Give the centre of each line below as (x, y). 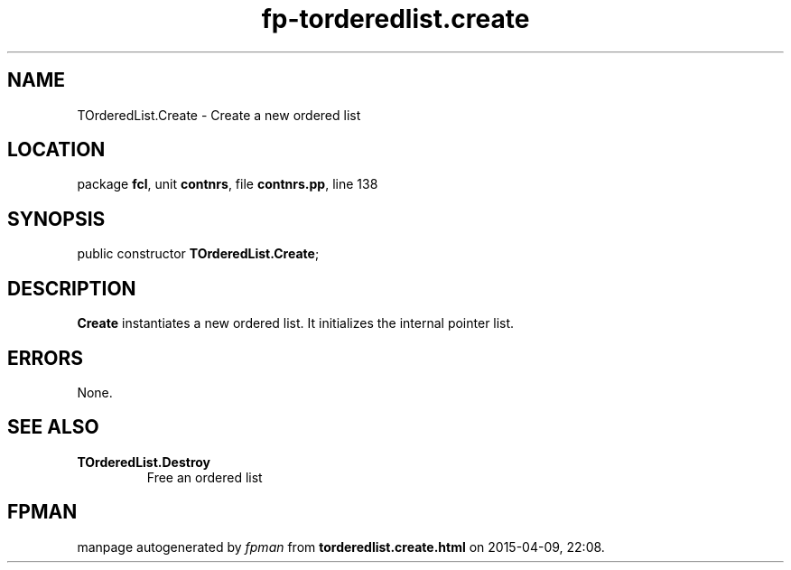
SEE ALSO (53, 427)
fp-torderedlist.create (395, 19)
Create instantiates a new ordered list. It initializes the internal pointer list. (296, 323)
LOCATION (56, 150)
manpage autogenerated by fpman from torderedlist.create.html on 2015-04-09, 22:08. (341, 547)
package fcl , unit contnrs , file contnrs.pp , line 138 (228, 184)
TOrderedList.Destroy (144, 462)
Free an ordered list (205, 477)
